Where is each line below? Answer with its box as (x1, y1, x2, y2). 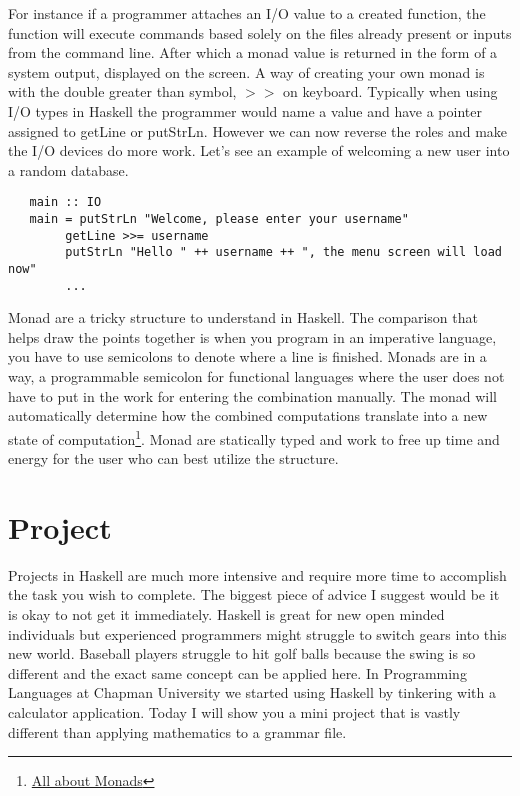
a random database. (8, 159, 129, 180)
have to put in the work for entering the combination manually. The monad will (8, 385, 497, 406)
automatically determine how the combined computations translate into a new (8, 405, 488, 426)
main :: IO (29, 195, 102, 210)
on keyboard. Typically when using (283, 81, 498, 102)
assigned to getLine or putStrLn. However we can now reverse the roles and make (8, 120, 508, 141)
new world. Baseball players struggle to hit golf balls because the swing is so (8, 643, 476, 664)
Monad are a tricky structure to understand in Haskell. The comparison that (8, 307, 478, 328)
